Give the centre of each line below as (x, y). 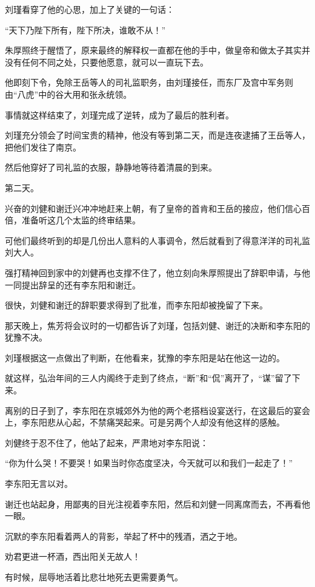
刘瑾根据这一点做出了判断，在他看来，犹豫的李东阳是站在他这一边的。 (145, 357)
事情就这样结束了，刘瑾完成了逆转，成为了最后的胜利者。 (119, 114)
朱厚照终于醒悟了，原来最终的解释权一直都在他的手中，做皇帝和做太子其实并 (157, 50)
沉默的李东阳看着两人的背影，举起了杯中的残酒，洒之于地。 (124, 536)
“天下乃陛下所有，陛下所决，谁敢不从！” (85, 29)
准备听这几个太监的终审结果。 (81, 220)
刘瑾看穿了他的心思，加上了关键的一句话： (90, 9)
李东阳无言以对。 (39, 484)
